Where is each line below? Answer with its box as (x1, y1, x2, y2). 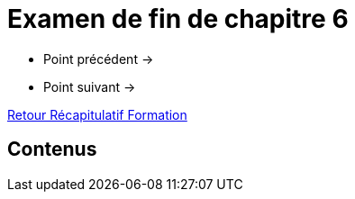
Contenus (7, 138, 97, 161)
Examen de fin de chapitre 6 (7, 4, 349, 34)
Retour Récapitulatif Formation (7, 106, 187, 122)
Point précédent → (43, 50, 154, 67)
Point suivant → (43, 78, 136, 95)
